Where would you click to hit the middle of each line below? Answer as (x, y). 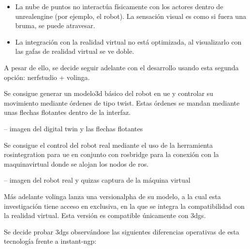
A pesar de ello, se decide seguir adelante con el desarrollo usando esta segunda (121, 67)
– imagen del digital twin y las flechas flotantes (74, 128)
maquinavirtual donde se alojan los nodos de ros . (76, 163)
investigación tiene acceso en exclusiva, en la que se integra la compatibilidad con (124, 206)
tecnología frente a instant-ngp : (50, 241)
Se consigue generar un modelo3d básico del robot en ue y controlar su (109, 93)
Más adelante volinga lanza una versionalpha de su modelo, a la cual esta (112, 196)
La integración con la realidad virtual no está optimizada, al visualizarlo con (128, 41)
